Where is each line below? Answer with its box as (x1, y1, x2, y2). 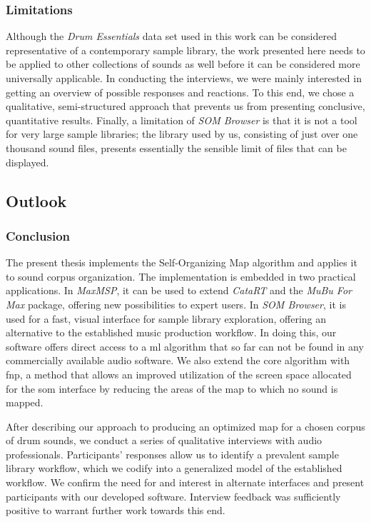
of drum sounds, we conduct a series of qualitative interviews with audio (6, 433, 322, 448)
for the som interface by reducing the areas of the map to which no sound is (6, 381, 338, 396)
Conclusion (6, 226, 70, 244)
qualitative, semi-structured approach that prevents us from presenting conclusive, (6, 99, 365, 114)
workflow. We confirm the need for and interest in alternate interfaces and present (6, 475, 365, 490)
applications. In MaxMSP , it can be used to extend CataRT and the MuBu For (6, 283, 352, 298)
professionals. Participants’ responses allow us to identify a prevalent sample (6, 446, 339, 461)
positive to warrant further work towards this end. (6, 503, 225, 518)
